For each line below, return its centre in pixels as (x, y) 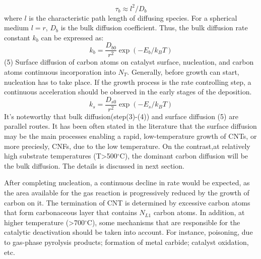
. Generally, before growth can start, (183, 71)
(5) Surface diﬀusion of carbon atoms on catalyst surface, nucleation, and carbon (129, 62)
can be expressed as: (72, 37)
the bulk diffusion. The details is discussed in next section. (94, 165)
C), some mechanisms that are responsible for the (164, 222)
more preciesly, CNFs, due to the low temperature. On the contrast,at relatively (127, 146)
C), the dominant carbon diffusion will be (184, 156)
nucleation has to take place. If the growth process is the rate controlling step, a (128, 82)
